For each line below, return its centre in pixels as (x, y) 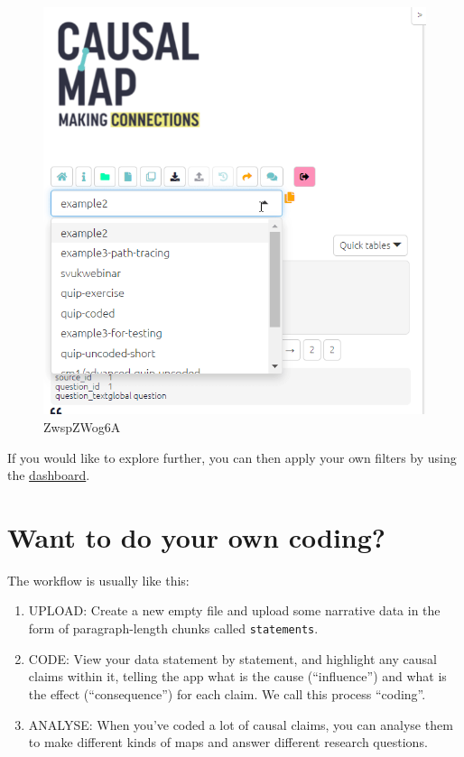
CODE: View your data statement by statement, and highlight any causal (232, 658)
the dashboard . (49, 475)
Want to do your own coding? (197, 536)
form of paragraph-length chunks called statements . (173, 628)
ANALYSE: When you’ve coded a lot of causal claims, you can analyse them (241, 724)
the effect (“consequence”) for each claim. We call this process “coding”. (227, 693)
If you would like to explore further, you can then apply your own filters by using (232, 457)
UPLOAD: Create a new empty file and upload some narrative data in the (234, 610)
